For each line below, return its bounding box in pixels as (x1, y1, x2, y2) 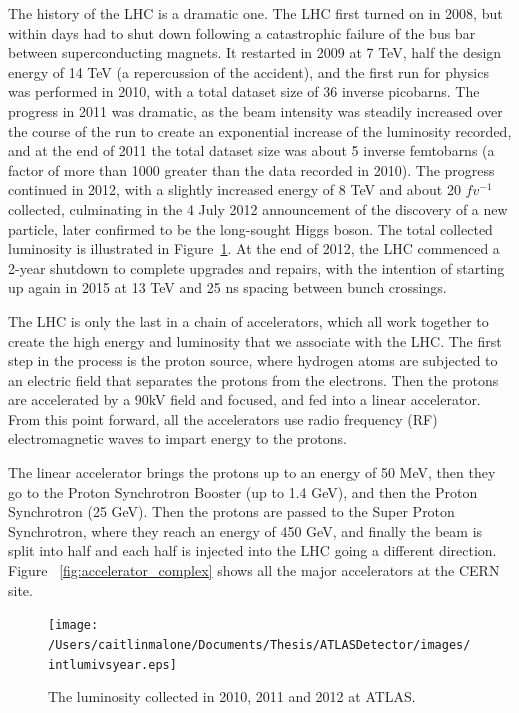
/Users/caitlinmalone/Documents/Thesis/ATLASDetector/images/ (48, 637, 471, 652)
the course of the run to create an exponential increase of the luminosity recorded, (8, 120, 512, 141)
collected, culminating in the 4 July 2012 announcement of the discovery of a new (8, 198, 508, 219)
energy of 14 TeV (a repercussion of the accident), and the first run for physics (8, 61, 489, 82)
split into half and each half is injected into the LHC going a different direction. (8, 540, 497, 561)
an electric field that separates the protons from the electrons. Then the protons (8, 369, 499, 390)
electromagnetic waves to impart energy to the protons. (8, 428, 347, 449)
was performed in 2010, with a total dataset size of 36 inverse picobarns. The (8, 81, 480, 102)
